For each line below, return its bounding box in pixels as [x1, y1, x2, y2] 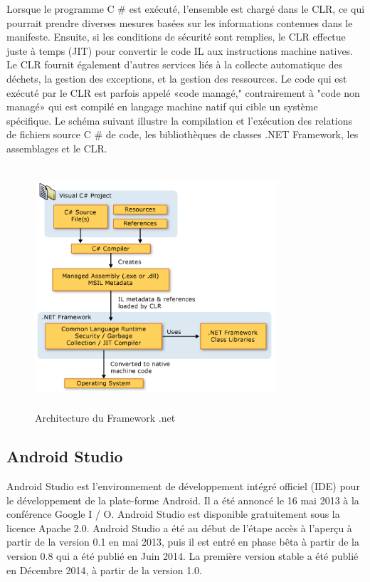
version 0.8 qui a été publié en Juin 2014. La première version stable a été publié [6, 549, 359, 563]
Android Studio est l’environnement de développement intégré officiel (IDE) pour [6, 479, 360, 494]
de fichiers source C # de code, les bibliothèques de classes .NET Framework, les [6, 127, 359, 142]
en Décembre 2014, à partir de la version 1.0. [6, 562, 202, 577]
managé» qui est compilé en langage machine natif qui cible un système [6, 99, 318, 114]
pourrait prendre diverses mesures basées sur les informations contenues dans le [6, 15, 353, 30]
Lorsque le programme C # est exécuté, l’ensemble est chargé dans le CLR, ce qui [6, 1, 365, 16]
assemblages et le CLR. [6, 140, 107, 155]
